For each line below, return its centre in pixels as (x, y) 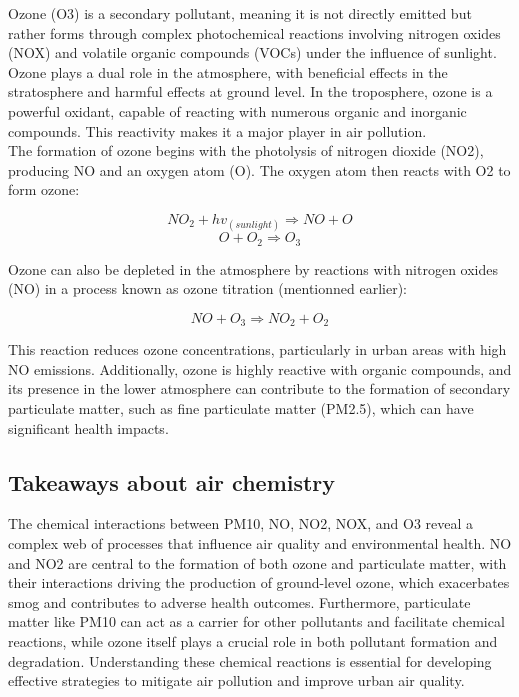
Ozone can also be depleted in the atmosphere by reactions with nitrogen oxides (253, 268)
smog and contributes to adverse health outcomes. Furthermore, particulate (239, 601)
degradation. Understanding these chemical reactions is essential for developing (250, 660)
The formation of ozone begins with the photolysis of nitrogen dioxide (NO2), (246, 150)
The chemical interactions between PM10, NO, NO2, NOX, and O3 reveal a (241, 523)
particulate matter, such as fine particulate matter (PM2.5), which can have (241, 408)
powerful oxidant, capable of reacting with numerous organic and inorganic (237, 110)
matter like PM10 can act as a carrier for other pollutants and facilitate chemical (256, 621)
